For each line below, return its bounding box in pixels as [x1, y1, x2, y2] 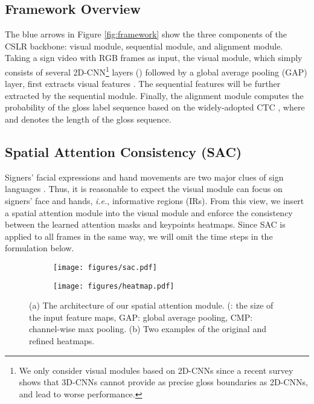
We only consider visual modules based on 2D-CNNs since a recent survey [19, 364, 293, 376]
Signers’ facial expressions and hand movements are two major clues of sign [5, 170, 284, 183]
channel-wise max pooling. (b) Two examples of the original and [29, 322, 266, 335]
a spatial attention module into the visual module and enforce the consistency [5, 206, 293, 219]
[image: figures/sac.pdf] [53, 263, 157, 272]
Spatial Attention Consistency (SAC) [5, 143, 242, 161]
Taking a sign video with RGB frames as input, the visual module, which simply [5, 51, 303, 64]
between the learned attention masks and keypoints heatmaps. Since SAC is [5, 218, 286, 231]
